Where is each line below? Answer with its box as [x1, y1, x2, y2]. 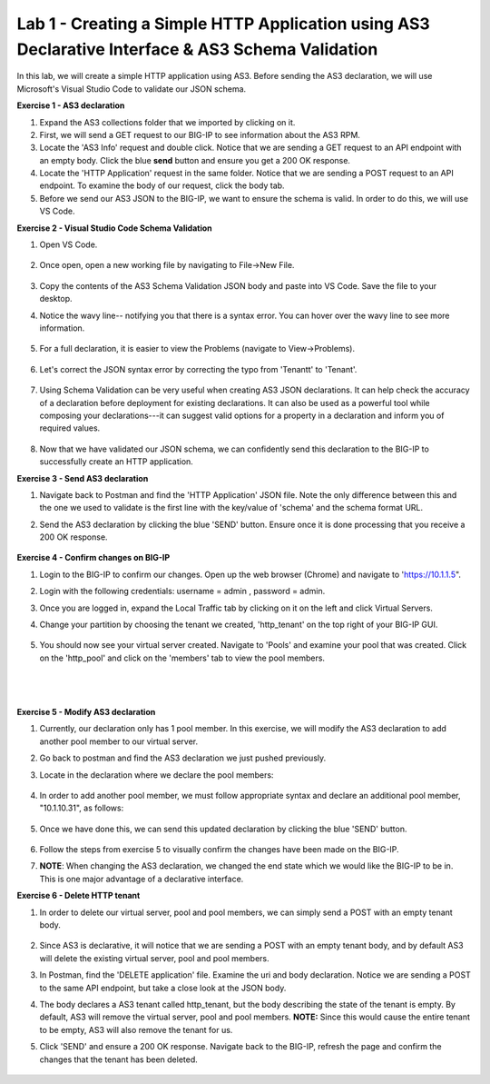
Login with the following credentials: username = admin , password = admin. [39, 586, 326, 597]
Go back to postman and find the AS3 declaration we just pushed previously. [39, 752, 327, 763]
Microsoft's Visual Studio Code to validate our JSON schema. [16, 83, 247, 94]
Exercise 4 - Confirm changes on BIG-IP [16, 552, 171, 563]
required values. [39, 423, 101, 433]
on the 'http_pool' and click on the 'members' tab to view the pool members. [39, 652, 326, 663]
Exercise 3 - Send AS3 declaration [16, 472, 149, 483]
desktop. [39, 293, 73, 304]
